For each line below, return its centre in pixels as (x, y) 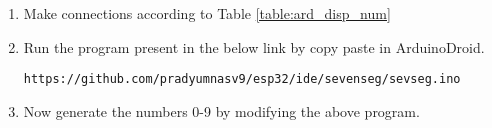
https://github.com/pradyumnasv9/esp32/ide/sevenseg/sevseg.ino (242, 79)
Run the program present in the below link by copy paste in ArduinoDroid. (254, 46)
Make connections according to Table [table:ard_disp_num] (207, 13)
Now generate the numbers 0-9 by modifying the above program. (221, 110)
